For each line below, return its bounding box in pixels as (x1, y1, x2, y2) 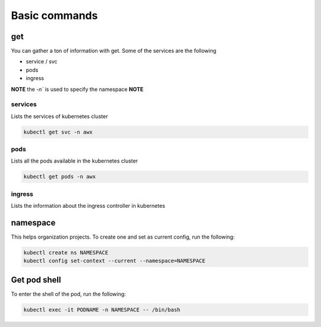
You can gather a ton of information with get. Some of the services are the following (11, 47, 216, 55)
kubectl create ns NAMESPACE (23, 249, 109, 256)
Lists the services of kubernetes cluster (11, 113, 108, 120)
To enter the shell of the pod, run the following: (11, 290, 126, 297)
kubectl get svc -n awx (23, 128, 93, 135)
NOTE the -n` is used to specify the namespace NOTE (11, 85, 144, 93)
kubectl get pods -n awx (23, 173, 96, 180)
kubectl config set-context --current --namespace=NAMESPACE (23, 258, 206, 264)
